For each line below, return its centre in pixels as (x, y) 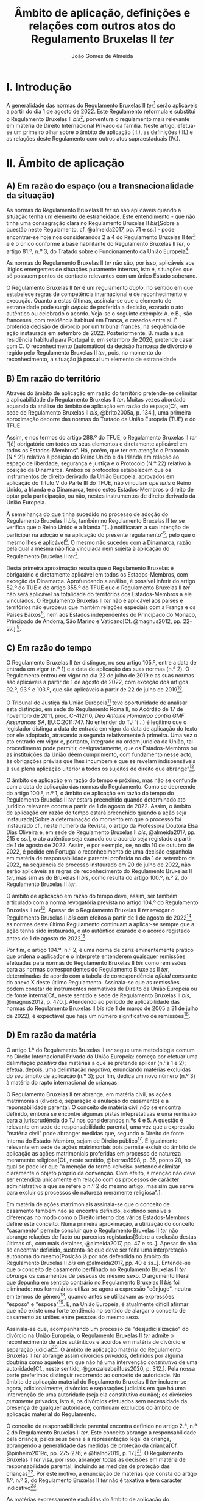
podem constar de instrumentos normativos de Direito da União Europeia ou (102, 989)
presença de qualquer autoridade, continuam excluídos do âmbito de (93, 1408)
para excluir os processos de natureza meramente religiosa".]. (84, 1193)
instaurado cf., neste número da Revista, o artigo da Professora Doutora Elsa (102, 826)
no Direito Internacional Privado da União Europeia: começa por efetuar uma (102, 1056)
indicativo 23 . (22, 1487)
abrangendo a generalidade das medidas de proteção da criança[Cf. (92, 1445)
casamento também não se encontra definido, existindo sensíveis (89, 1211)
